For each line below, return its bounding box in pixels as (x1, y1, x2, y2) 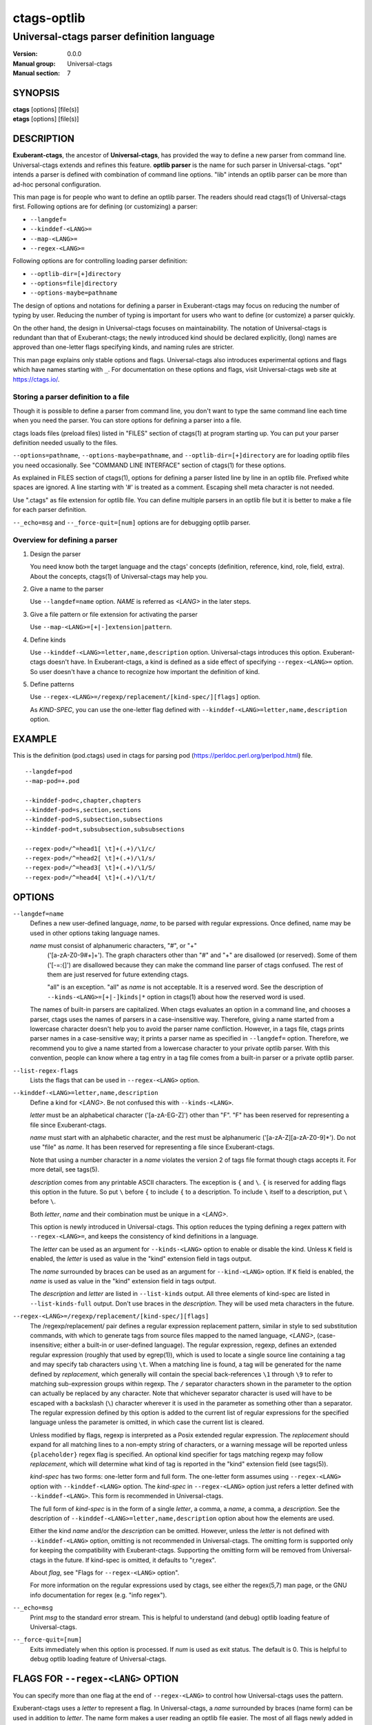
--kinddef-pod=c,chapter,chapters (25, 796, 141, 804)
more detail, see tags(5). (30, 1165, 100, 1174)
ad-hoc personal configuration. (12, 180, 101, 188)
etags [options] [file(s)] (12, 115, 79, 124)
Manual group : (12, 59, 56, 68)
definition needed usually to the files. (12, 438, 118, 446)
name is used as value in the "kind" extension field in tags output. (30, 1277, 216, 1285)
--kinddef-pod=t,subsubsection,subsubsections (25, 825, 185, 833)
